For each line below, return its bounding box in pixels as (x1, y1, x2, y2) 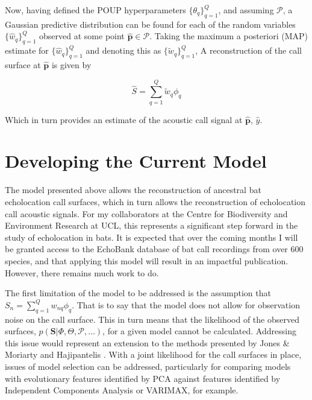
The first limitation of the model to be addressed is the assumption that (5, 287, 271, 299)
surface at (5, 58, 41, 71)
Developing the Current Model (5, 148, 267, 173)
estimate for (5, 44, 49, 57)
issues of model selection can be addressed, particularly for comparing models (5, 360, 291, 372)
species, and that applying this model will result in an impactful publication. (5, 254, 289, 267)
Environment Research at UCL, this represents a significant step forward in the (5, 219, 298, 232)
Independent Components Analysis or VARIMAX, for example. (5, 384, 239, 396)
